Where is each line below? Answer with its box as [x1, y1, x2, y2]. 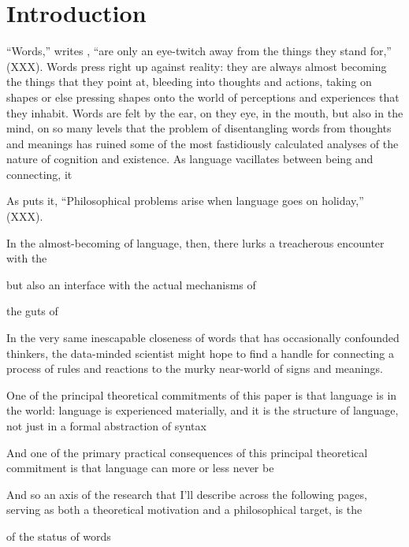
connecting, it [6, 166, 73, 182]
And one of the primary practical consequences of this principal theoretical [6, 444, 368, 460]
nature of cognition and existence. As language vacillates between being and [6, 151, 374, 167]
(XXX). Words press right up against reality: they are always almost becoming [6, 58, 387, 74]
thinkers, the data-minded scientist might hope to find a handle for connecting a [6, 344, 394, 361]
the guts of [6, 303, 58, 319]
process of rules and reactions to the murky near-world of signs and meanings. [6, 360, 383, 377]
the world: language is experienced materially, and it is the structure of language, [6, 402, 399, 419]
